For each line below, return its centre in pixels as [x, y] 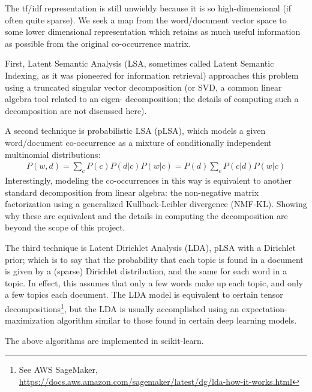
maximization [30, 320]
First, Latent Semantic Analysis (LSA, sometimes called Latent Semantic [139, 63]
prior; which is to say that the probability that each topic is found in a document [154, 259]
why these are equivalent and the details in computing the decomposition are [146, 215]
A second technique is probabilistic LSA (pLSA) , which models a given [135, 131]
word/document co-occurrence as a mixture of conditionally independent [138, 142]
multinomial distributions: [53, 154]
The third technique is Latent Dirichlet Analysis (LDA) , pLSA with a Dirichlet [150, 247]
